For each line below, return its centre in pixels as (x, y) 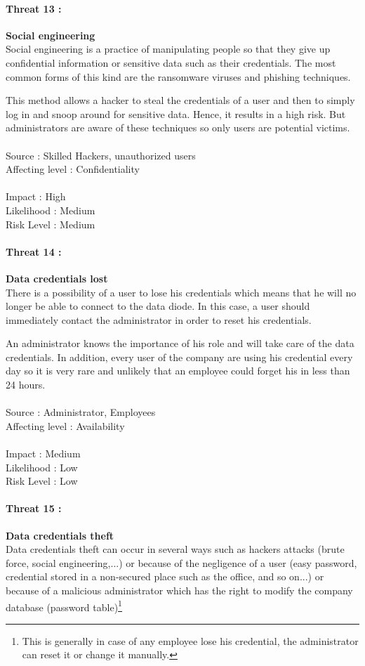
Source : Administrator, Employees (81, 412)
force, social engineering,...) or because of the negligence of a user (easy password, (181, 562)
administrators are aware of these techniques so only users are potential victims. (178, 128)
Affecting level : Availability (65, 425)
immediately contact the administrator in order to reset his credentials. (159, 319)
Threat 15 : (34, 508)
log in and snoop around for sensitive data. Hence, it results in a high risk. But (176, 113)
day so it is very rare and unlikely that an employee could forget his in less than (178, 371)
